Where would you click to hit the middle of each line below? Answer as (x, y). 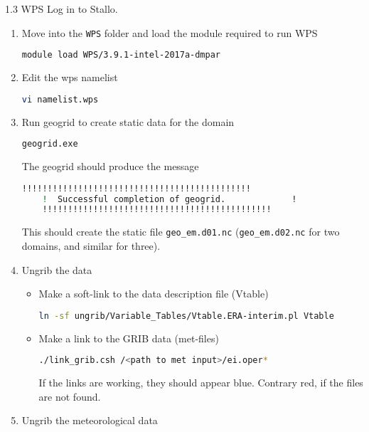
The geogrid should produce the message (110, 166)
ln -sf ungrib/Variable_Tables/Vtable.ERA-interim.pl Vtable (186, 316)
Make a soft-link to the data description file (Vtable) (154, 294)
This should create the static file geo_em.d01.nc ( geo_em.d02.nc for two (181, 232)
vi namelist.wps (60, 99)
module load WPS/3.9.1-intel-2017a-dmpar (121, 55)
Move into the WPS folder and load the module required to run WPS (170, 32)
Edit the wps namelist (70, 77)
